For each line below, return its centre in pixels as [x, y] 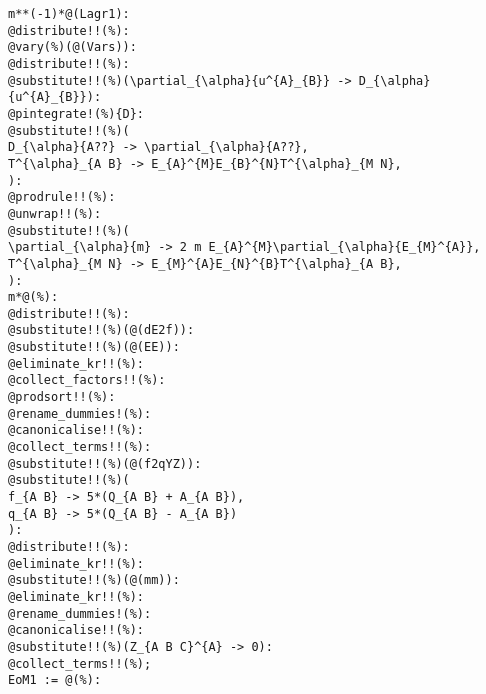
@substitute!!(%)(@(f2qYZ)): [105, 463]
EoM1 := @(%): [55, 680]
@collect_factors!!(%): [87, 380]
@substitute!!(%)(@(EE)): [94, 347]
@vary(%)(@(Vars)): [72, 47]
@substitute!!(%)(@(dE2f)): [101, 330]
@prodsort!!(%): [62, 397]
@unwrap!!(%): [55, 213]
